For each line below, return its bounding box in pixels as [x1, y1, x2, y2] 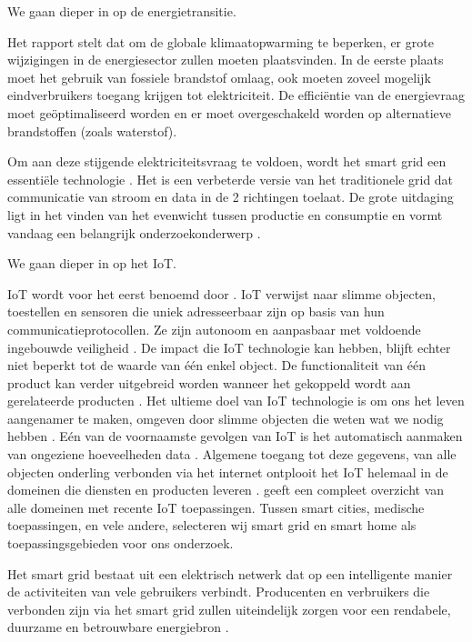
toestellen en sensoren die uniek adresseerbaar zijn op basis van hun [7, 302, 385, 321]
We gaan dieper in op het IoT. [7, 254, 176, 273]
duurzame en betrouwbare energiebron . [7, 617, 229, 637]
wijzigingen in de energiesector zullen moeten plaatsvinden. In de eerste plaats [7, 50, 444, 69]
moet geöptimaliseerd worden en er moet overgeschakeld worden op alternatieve [7, 103, 451, 122]
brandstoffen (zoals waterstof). [7, 121, 177, 140]
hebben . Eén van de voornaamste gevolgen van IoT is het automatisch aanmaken [7, 426, 463, 446]
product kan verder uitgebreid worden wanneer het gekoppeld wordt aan [7, 373, 411, 392]
